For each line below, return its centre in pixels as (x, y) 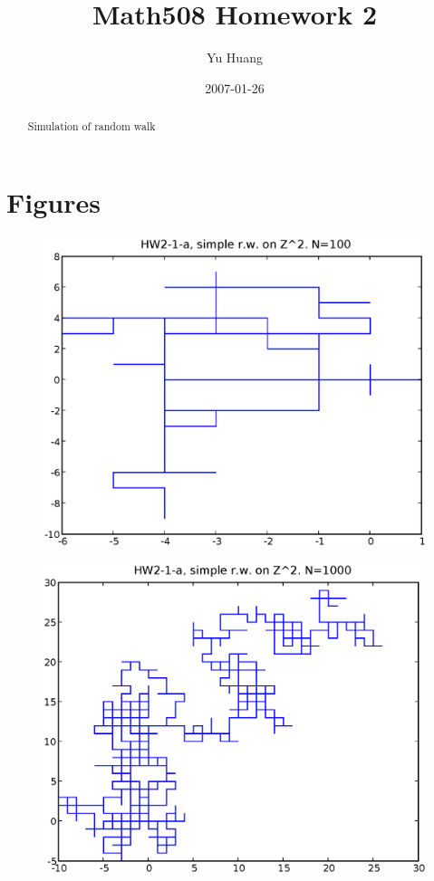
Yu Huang (235, 57)
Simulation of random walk (92, 126)
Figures (53, 201)
